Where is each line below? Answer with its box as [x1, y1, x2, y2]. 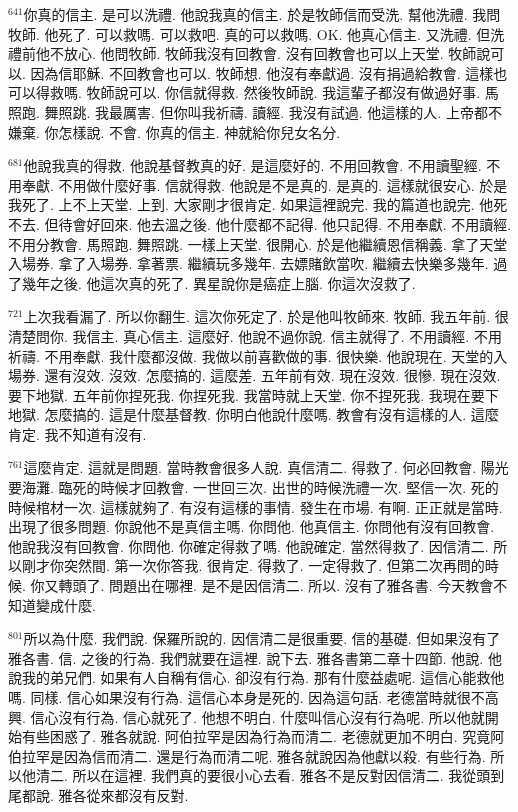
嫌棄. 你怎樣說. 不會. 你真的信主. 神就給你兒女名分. [8, 121, 341, 142]
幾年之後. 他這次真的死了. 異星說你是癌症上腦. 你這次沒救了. [21, 272, 416, 293]
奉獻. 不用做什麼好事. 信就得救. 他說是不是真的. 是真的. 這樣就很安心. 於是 [21, 174, 508, 195]
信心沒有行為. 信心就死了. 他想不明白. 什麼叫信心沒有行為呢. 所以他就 [30, 706, 485, 727]
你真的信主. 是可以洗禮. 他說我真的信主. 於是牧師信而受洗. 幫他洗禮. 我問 [23, 4, 501, 24]
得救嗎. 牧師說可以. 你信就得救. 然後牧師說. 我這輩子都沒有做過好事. [35, 82, 481, 103]
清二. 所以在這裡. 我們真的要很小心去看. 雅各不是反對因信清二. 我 [35, 765, 463, 786]
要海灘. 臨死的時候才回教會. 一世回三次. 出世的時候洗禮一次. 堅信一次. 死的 [8, 477, 499, 498]
